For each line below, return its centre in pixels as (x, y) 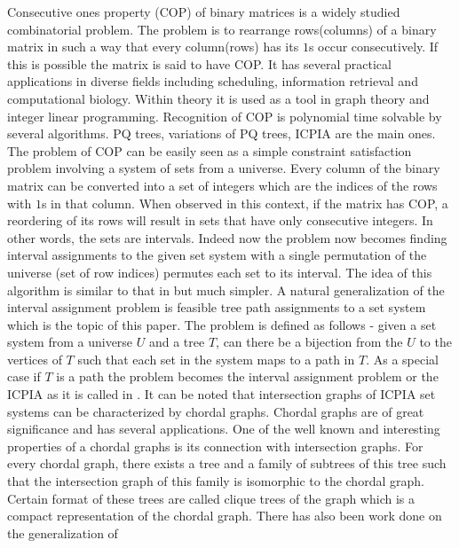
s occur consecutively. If (373, 47)
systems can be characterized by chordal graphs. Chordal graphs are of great (216, 411)
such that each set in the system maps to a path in (216, 359)
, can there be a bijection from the (309, 342)
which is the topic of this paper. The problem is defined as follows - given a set (222, 324)
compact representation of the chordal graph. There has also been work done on (225, 516)
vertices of (35, 359)
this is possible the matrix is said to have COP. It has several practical (199, 63)
